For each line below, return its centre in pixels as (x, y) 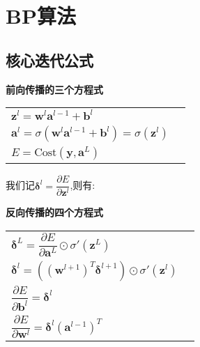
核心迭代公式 (49, 60)
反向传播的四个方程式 (54, 212)
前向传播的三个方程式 (54, 89)
